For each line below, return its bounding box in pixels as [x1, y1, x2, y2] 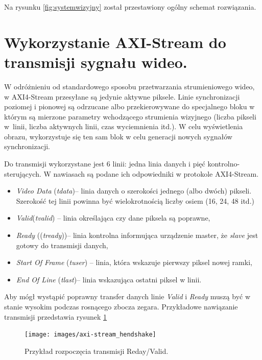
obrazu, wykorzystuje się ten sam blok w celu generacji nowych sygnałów [4, 131, 232, 141]
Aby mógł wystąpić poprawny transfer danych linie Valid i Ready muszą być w [4, 291, 251, 302]
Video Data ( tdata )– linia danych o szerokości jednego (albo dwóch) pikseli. [16, 185, 252, 196]
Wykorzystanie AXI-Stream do [4, 31, 226, 52]
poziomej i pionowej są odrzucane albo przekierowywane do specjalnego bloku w [4, 101, 255, 112]
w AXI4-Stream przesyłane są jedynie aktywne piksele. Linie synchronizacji [4, 91, 240, 102]
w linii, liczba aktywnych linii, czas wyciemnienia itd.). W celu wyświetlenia [4, 121, 243, 132]
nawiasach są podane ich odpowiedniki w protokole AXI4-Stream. [53, 168, 259, 179]
